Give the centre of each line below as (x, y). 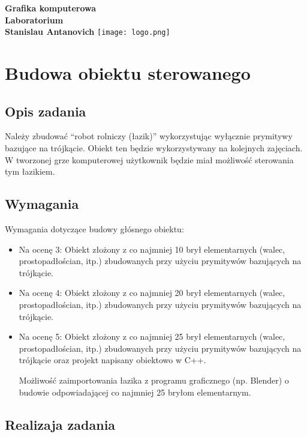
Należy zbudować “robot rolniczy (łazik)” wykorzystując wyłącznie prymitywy (149, 136)
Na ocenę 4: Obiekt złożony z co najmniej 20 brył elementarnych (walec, (152, 293)
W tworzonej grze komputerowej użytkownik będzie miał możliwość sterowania (149, 159)
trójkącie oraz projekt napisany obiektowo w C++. (112, 360)
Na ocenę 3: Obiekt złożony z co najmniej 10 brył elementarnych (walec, (152, 249)
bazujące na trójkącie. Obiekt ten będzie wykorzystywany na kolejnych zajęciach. (154, 148)
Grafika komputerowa (51, 8)
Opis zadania (46, 111)
